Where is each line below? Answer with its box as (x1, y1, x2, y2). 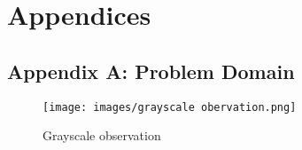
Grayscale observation (43, 126, 161, 145)
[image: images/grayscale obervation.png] (43, 100, 297, 114)
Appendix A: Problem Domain (7, 57, 295, 84)
